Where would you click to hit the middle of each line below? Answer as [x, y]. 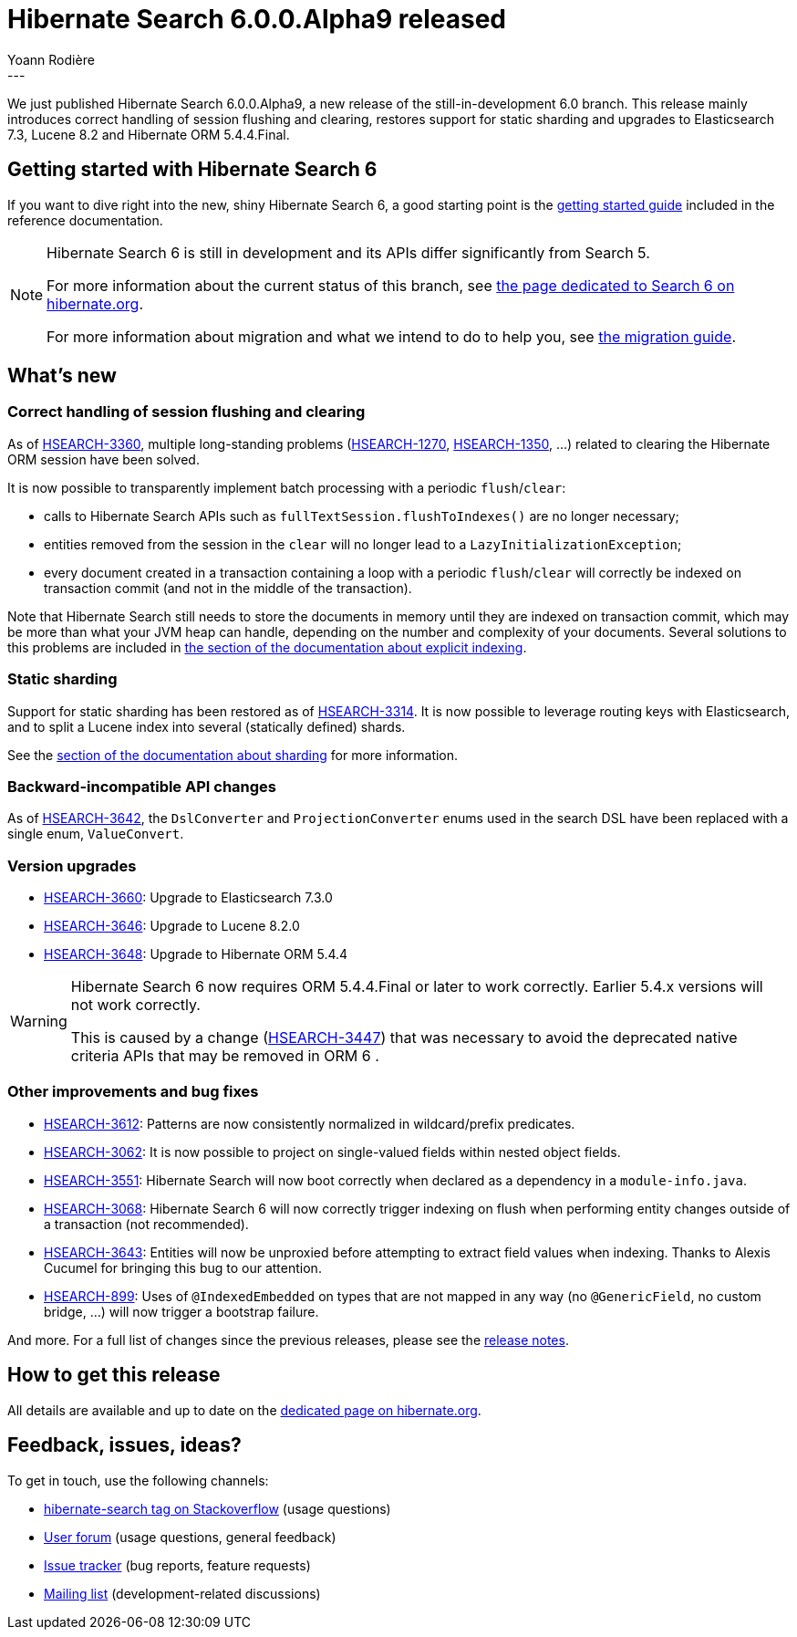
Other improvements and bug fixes [133, 1092]
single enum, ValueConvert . [96, 834]
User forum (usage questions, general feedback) [190, 1537]
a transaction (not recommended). [146, 1224]
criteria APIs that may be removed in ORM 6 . [225, 1056]
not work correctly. [135, 1005]
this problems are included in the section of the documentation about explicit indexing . [267, 647]
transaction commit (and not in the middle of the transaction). [228, 588]
